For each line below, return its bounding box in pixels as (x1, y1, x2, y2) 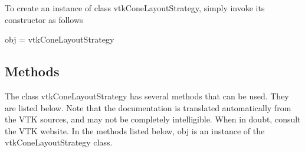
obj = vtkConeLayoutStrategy (5, 33, 114, 46)
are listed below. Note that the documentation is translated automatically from (5, 101, 291, 114)
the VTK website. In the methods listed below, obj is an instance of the (5, 124, 265, 137)
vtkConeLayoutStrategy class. (5, 136, 113, 148)
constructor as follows (5, 13, 83, 25)
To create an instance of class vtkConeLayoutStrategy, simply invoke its (5, 2, 265, 14)
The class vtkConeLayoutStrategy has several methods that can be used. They (5, 89, 289, 102)
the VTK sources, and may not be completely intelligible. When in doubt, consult (5, 113, 301, 125)
